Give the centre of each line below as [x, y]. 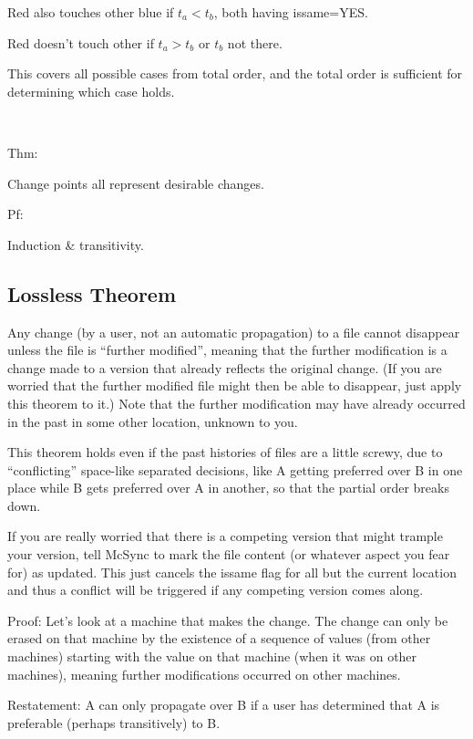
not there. [255, 42]
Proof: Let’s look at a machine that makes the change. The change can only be [228, 620]
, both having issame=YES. [291, 12]
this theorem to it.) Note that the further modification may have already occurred [236, 403]
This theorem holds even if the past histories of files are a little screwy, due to [225, 452]
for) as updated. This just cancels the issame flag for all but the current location [232, 572]
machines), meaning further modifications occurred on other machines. [204, 674]
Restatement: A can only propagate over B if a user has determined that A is [224, 705]
